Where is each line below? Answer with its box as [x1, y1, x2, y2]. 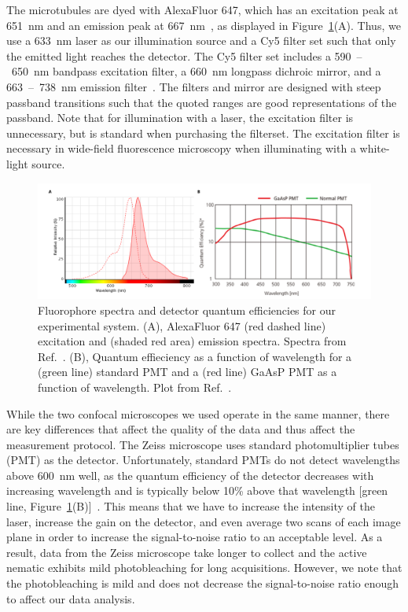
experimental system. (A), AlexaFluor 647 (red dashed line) [38, 317, 326, 334]
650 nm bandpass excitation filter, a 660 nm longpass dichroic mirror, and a [11, 63, 381, 79]
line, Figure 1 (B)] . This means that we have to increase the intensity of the [6, 498, 375, 514]
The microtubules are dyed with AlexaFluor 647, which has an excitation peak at [6, 2, 399, 17]
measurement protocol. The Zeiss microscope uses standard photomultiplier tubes [6, 436, 399, 452]
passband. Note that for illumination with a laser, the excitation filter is [6, 109, 354, 126]
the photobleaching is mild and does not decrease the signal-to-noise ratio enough [6, 575, 399, 592]
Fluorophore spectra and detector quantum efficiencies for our [38, 301, 336, 318]
